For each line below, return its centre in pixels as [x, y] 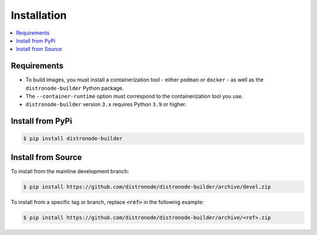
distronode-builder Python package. [75, 88]
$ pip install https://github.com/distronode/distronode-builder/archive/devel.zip [147, 187]
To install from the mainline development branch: [70, 171]
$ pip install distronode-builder [73, 139]
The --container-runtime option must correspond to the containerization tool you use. [134, 96]
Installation [39, 15]
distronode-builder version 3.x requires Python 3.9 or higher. [106, 104]
